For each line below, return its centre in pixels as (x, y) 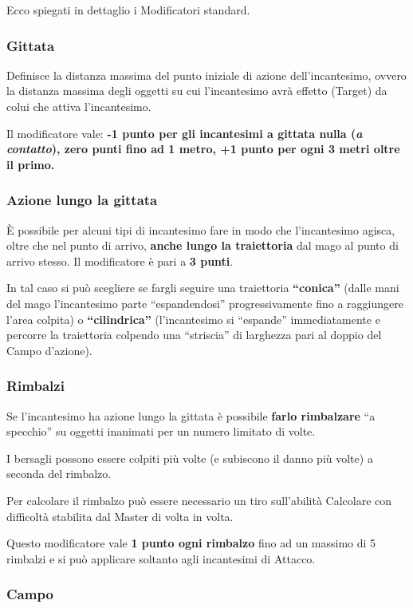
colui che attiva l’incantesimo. (79, 106)
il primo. (31, 164)
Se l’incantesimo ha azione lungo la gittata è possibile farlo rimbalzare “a (191, 415)
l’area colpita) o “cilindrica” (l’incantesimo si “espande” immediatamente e (193, 319)
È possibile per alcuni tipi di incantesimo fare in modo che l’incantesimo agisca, (201, 229)
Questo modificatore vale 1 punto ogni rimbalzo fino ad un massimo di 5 (191, 543)
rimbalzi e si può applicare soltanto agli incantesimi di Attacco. (161, 558)
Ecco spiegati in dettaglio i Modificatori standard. (128, 10)
